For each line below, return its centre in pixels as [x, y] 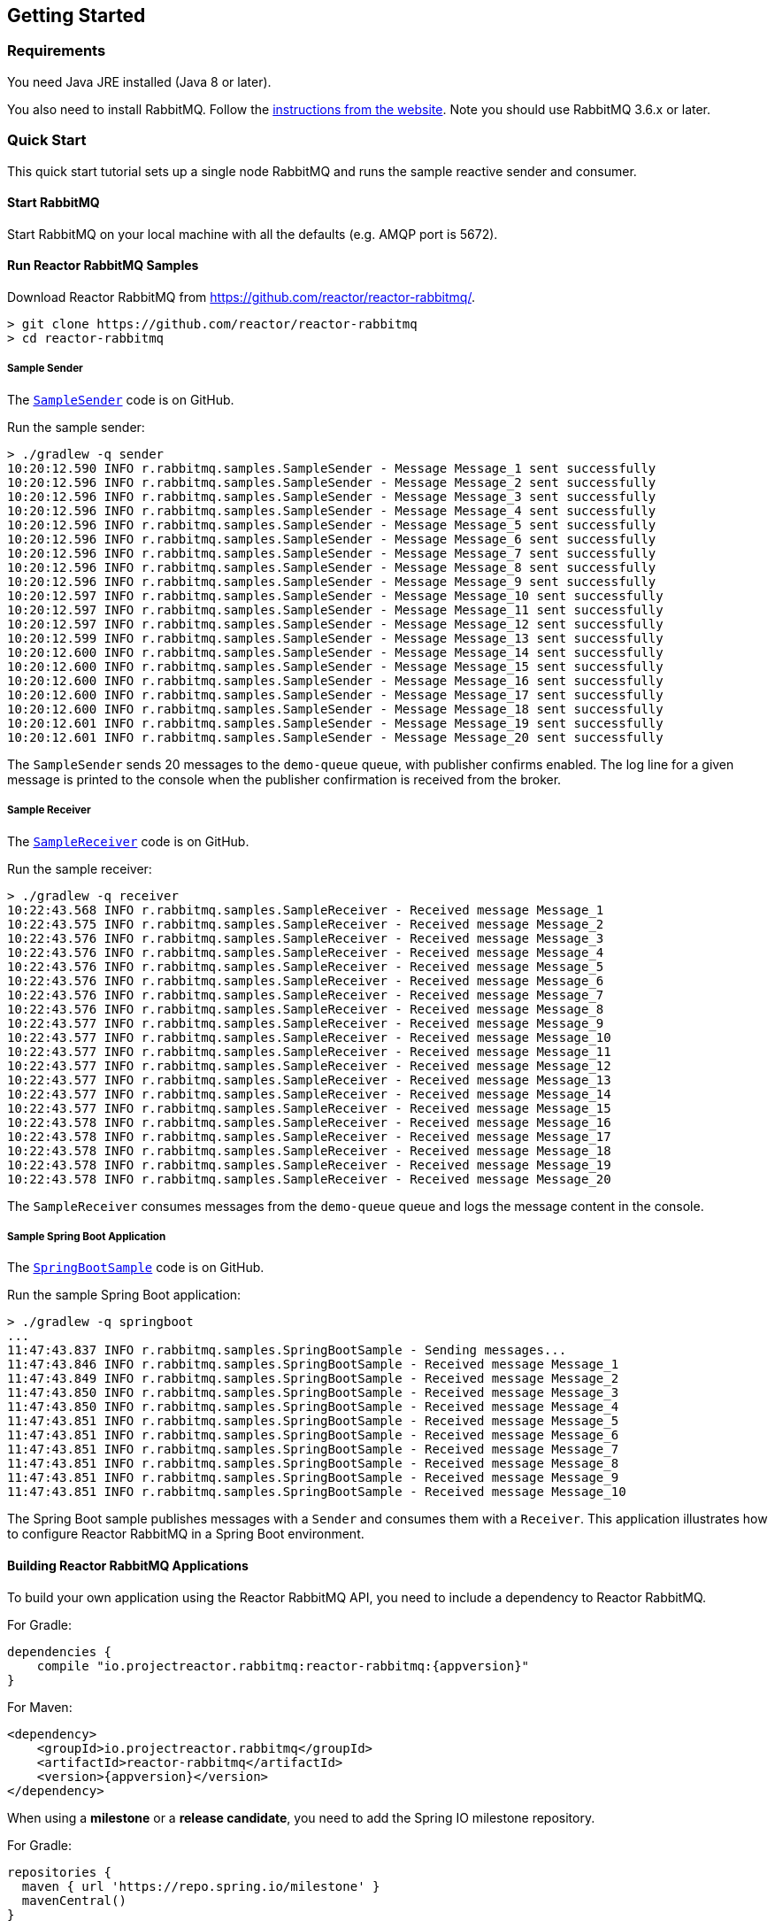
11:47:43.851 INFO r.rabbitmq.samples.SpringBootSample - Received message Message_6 [313, 1435]
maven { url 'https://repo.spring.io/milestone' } [201, 1886]
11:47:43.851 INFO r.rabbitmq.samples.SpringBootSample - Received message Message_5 [313, 1421]
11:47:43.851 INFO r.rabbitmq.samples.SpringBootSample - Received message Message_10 [317, 1492]
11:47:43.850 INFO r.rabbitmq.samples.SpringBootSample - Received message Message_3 [313, 1393]
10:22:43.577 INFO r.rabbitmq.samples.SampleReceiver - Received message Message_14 [309, 1094]
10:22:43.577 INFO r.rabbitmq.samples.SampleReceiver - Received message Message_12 [309, 1065]
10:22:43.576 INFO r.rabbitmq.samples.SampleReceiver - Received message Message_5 [306, 966]
